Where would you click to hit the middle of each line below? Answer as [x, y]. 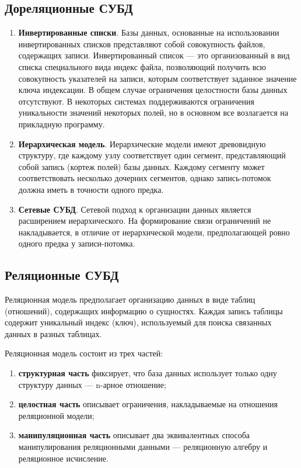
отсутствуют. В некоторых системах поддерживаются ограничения [136, 101]
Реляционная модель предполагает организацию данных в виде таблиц [130, 299]
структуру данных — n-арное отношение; [92, 384]
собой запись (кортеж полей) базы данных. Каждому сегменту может [141, 166]
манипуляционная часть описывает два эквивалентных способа [134, 435]
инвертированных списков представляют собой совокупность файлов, [142, 44]
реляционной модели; [56, 415]
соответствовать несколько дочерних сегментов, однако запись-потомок [145, 178]
